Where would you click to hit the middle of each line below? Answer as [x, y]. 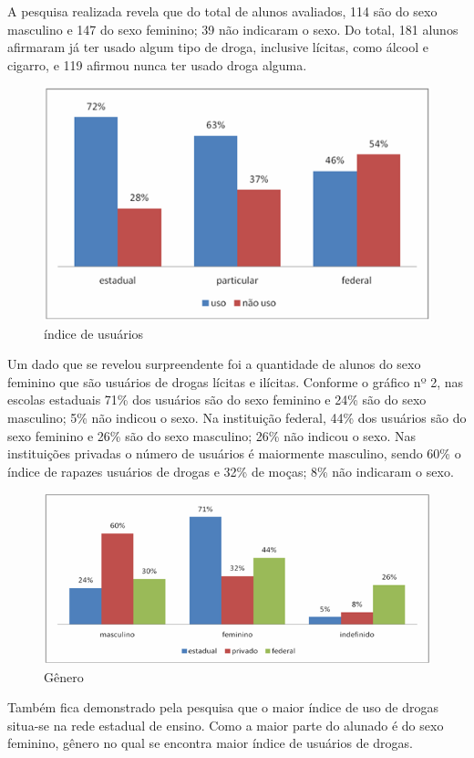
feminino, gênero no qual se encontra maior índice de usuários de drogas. [211, 743]
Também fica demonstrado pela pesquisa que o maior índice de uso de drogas [223, 707]
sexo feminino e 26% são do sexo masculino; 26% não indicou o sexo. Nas [212, 435]
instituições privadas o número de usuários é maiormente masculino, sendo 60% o [234, 453]
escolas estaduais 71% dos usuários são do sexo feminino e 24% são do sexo [217, 400]
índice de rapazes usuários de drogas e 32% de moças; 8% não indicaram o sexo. [231, 471]
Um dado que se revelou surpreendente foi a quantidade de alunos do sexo [214, 364]
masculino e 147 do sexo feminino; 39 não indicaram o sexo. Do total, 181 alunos [233, 29]
